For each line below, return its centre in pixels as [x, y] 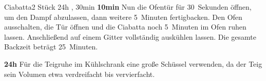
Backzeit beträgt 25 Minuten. [51, 47]
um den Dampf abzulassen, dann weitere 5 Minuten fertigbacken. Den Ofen [123, 17]
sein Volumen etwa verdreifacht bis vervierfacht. [80, 74]
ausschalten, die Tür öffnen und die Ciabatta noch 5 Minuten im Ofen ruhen [125, 27]
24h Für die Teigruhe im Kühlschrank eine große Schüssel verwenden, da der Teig [133, 63]
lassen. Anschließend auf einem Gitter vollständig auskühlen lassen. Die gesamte [130, 36]
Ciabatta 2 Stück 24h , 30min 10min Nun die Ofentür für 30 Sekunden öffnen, [128, 7]
